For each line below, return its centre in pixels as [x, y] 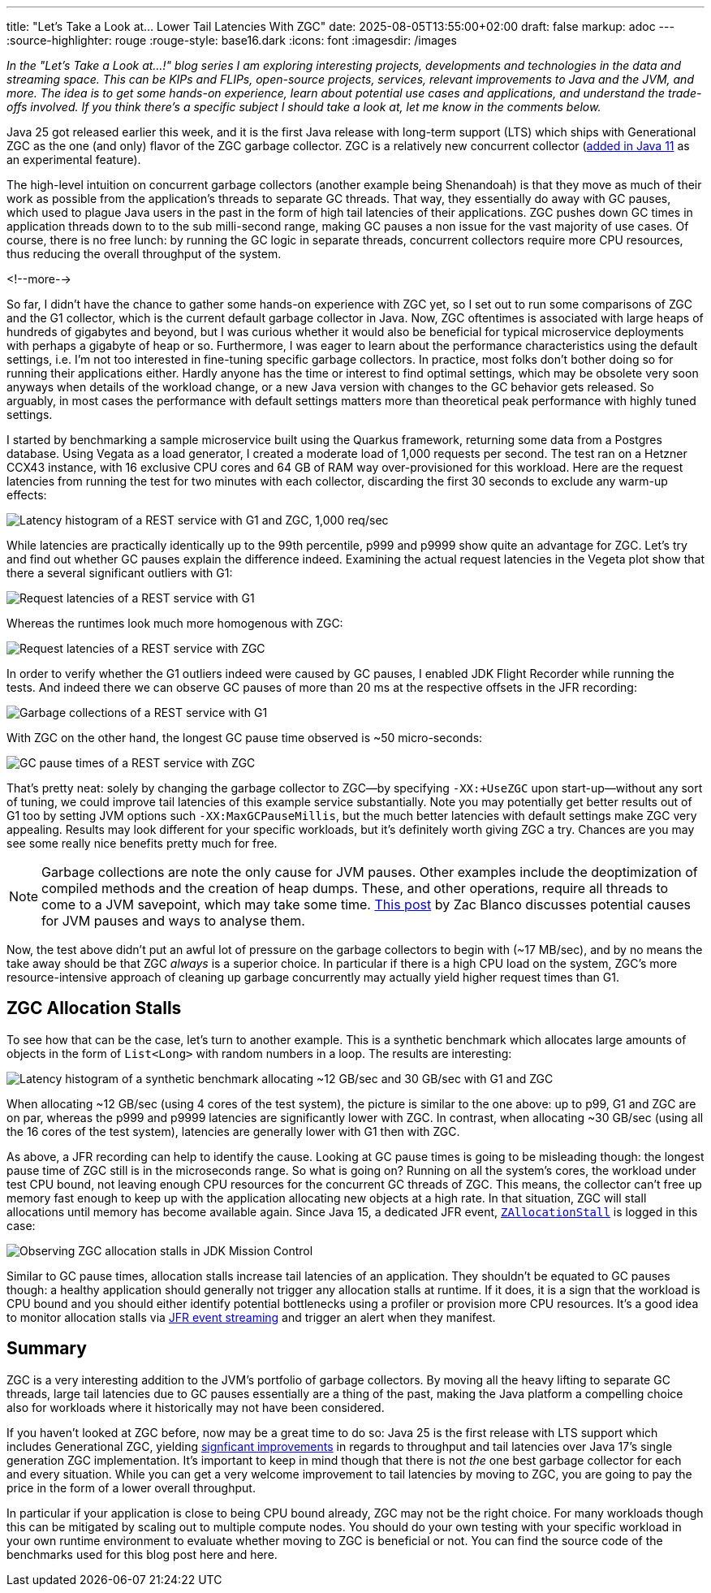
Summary [47, 1349]
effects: [27, 495]
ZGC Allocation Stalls [94, 1008]
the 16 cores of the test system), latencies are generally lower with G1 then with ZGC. [233, 1131]
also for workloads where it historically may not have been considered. [196, 1407]
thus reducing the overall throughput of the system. [144, 254]
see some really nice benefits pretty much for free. [142, 843]
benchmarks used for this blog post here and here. [142, 1554]
